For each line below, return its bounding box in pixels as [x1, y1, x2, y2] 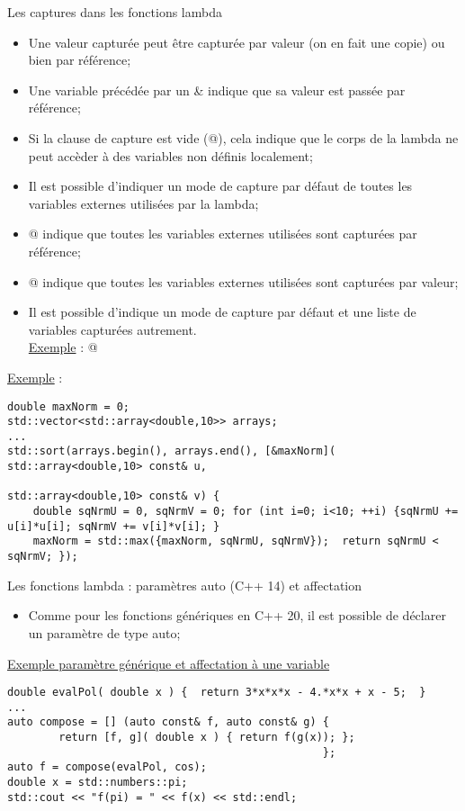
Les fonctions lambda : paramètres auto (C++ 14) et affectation [7, 575, 362, 594]
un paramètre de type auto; [28, 623, 181, 642]
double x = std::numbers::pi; [7, 776, 188, 789]
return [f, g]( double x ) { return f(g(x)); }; [58, 731, 355, 744]
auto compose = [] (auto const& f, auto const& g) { [7, 716, 329, 729]
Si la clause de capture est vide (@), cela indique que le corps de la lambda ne [28, 128, 459, 147]
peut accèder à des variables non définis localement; [28, 146, 313, 165]
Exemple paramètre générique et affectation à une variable [7, 653, 330, 672]
